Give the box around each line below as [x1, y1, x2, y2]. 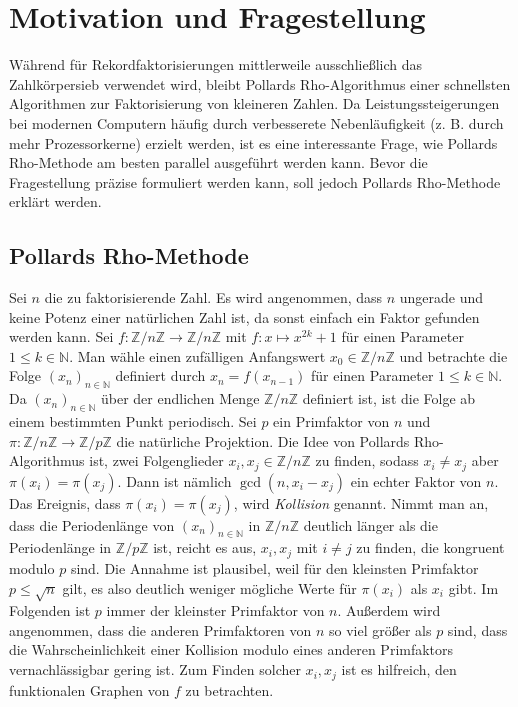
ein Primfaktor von [273, 411, 390, 432]
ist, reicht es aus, [153, 537, 257, 558]
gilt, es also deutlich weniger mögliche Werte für [62, 577, 357, 598]
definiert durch [115, 365, 206, 386]
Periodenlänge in [9, 537, 112, 558]
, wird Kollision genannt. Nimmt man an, [233, 492, 489, 513]
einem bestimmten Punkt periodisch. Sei [9, 411, 257, 432]
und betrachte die [399, 345, 508, 366]
